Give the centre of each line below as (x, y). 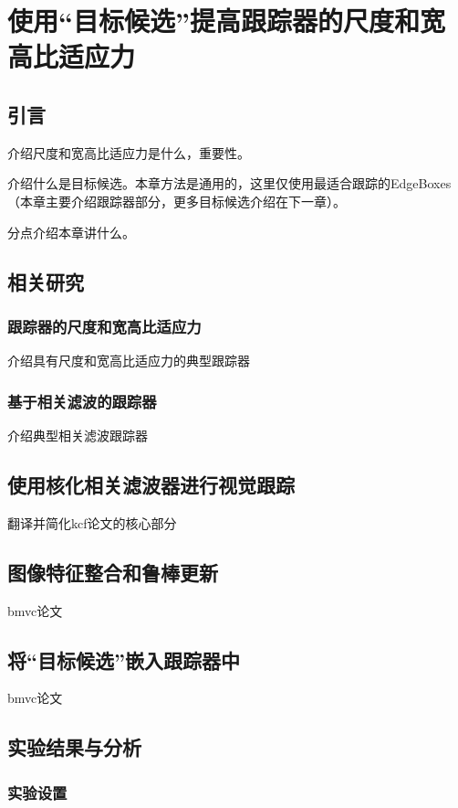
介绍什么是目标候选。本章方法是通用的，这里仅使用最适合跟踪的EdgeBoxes (229, 183)
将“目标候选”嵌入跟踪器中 (124, 659)
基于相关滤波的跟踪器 (82, 401)
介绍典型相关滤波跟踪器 (78, 435)
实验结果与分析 (74, 747)
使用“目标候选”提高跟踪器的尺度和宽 (226, 21)
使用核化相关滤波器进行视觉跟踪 (151, 484)
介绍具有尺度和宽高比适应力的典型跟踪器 (129, 361)
